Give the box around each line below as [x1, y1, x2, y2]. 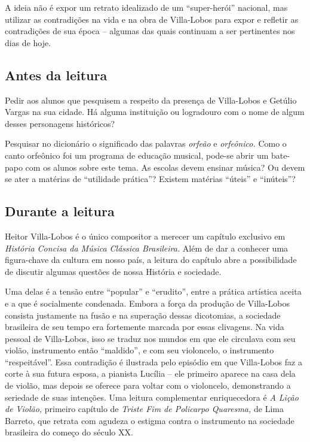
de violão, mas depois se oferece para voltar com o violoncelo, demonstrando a [5, 379, 291, 392]
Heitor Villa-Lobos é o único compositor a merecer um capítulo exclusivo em [5, 229, 286, 242]
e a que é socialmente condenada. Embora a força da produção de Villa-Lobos [5, 296, 290, 309]
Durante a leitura [5, 202, 115, 220]
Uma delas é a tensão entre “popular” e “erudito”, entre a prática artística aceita [5, 285, 302, 298]
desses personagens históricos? [5, 117, 115, 129]
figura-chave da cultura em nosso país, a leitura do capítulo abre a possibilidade [5, 253, 297, 266]
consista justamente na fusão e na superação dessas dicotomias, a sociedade [5, 308, 281, 321]
